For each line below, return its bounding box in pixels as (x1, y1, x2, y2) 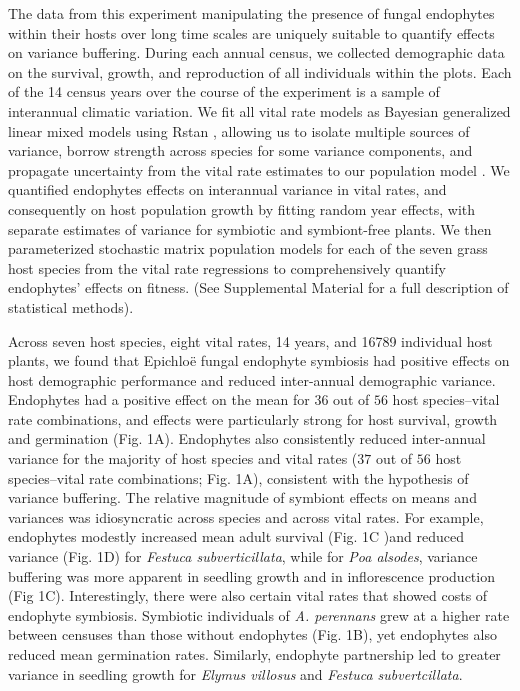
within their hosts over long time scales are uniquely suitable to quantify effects (8, 22, 495, 43)
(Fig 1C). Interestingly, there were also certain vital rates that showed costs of (8, 585, 488, 606)
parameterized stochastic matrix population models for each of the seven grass (8, 238, 488, 259)
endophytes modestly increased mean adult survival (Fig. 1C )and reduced (8, 526, 465, 547)
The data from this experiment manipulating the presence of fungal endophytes (8, 3, 495, 23)
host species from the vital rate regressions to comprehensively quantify (8, 257, 446, 278)
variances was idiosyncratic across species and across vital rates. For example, (8, 506, 484, 527)
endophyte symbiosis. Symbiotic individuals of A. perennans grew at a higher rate (8, 604, 510, 625)
